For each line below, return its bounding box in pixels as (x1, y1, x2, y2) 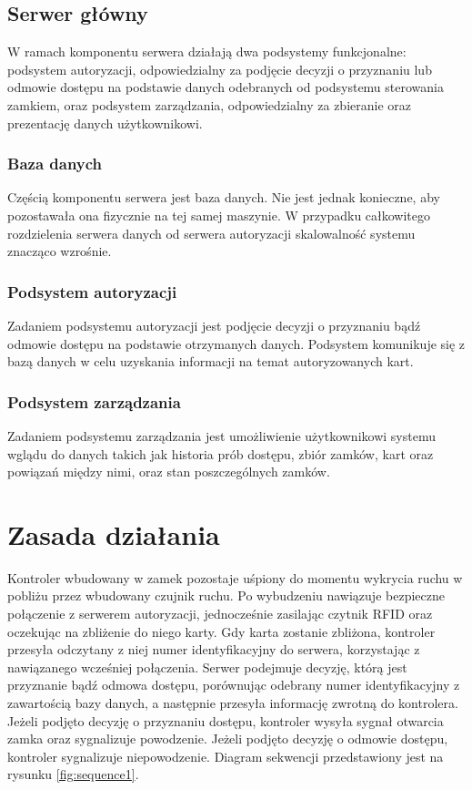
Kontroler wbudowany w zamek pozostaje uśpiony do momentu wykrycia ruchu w (7, 568, 463, 587)
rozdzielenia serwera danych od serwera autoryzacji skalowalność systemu (7, 223, 416, 242)
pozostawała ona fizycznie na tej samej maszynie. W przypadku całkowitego (7, 205, 431, 224)
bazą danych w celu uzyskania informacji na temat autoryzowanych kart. (7, 352, 414, 371)
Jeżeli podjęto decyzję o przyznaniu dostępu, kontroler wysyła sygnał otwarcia (7, 711, 444, 730)
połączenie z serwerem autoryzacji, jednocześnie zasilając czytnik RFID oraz (7, 604, 433, 623)
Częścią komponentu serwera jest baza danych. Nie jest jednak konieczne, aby (7, 188, 440, 207)
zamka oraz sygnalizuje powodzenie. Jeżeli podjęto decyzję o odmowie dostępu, (7, 729, 448, 748)
